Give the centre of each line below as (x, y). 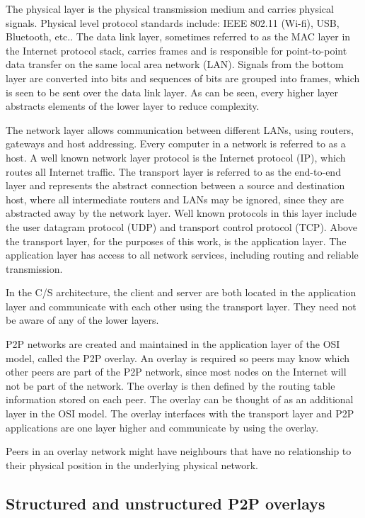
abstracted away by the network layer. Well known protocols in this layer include (181, 213)
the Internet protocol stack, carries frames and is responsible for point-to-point (176, 50)
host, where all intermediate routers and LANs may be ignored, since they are (175, 199)
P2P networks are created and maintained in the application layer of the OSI (173, 344)
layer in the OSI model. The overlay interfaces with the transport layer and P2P (180, 413)
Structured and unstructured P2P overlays (166, 503)
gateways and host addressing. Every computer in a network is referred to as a (176, 143)
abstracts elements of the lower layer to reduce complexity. (133, 106)
